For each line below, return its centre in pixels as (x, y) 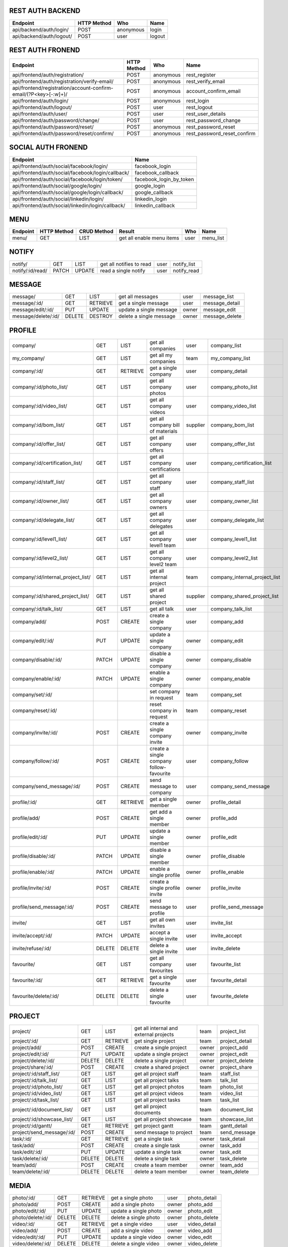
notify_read (186, 270)
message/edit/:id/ (33, 310)
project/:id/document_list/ (43, 1110)
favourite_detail (228, 980)
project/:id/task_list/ (36, 1100)
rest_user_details (206, 114)
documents (147, 1113)
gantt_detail (234, 1126)
